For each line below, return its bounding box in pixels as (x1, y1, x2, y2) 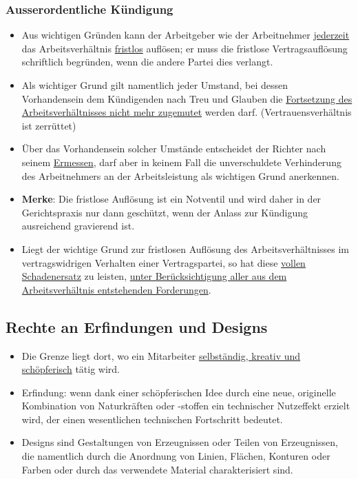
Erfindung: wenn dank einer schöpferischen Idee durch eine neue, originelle (21, 385, 336, 399)
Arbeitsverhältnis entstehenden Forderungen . (21, 282, 211, 296)
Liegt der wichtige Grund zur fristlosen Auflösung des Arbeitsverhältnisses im (21, 241, 349, 256)
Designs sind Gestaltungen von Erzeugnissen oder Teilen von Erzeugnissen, (21, 435, 338, 449)
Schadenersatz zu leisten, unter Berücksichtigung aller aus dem (21, 269, 287, 283)
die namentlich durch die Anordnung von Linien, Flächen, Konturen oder (21, 449, 330, 463)
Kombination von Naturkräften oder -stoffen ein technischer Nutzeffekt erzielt (21, 398, 350, 413)
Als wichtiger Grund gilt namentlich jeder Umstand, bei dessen (21, 78, 288, 92)
